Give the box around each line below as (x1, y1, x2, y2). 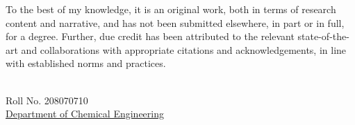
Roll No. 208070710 (6, 93, 88, 107)
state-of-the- (297, 29, 349, 44)
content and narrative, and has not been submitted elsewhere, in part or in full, (6, 15, 345, 30)
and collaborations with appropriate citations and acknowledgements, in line (21, 42, 347, 57)
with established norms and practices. (6, 56, 166, 70)
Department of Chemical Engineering (6, 106, 164, 121)
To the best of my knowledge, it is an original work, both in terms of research (6, 2, 336, 16)
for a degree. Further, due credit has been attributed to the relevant (6, 29, 295, 44)
